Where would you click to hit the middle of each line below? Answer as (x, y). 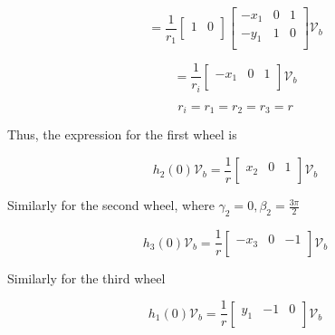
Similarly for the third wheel (86, 278)
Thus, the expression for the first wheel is (122, 134)
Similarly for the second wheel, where (111, 205)
